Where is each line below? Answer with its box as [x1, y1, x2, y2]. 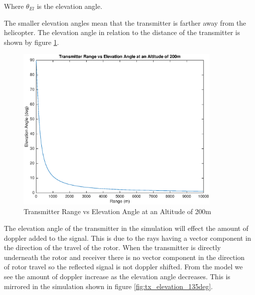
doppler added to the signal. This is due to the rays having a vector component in [4, 232, 252, 243]
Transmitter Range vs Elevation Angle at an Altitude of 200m [24, 206, 211, 217]
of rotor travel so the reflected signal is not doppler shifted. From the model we [4, 261, 243, 272]
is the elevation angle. [36, 1, 102, 11]
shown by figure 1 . [4, 37, 59, 47]
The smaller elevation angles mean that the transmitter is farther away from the [4, 17, 246, 28]
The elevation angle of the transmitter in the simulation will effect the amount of [4, 223, 249, 233]
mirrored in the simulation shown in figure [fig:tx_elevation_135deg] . [4, 281, 213, 291]
